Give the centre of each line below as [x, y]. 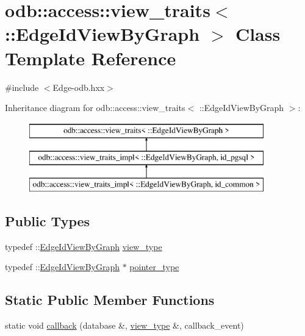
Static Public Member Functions [110, 300]
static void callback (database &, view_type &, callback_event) [124, 325]
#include [22, 87]
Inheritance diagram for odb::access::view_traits [95, 108]
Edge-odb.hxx [79, 87]
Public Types [48, 221]
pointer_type [154, 267]
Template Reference [91, 58]
